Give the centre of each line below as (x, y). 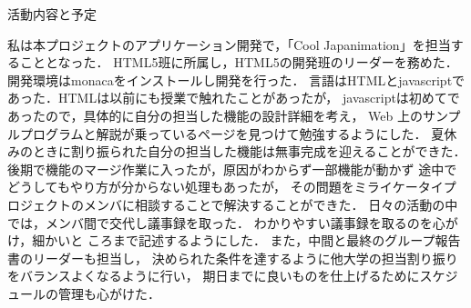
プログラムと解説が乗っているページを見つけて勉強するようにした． (223, 133)
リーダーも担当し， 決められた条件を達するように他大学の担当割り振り (245, 258)
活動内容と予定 (52, 14)
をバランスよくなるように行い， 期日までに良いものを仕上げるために (214, 276)
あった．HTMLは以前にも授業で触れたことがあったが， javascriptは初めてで (234, 98)
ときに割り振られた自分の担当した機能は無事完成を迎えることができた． (249, 151)
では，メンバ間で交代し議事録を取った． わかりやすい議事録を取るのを (220, 222)
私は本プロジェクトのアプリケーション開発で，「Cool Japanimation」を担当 (229, 44)
